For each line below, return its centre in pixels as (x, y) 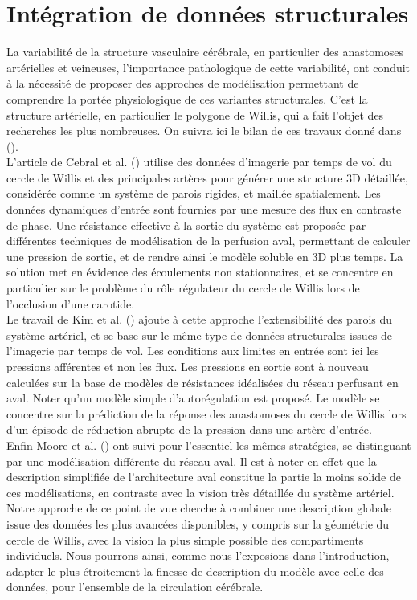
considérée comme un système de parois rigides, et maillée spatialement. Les (194, 193)
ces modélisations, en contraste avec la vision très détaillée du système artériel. (200, 492)
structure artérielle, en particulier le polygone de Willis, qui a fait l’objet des (195, 114)
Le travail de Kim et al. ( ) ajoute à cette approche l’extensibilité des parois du (200, 319)
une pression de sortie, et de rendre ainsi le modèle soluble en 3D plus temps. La (205, 256)
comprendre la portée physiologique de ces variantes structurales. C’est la (187, 98)
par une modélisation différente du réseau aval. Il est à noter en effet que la (192, 461)
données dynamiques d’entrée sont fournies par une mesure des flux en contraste (204, 209)
